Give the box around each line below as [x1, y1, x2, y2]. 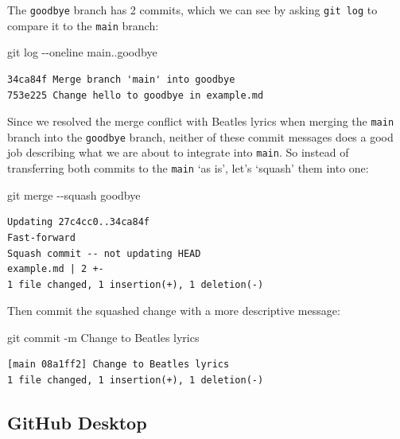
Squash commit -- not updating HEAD [7, 247, 201, 259]
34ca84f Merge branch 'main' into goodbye [7, 73, 235, 85]
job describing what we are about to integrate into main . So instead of [7, 144, 349, 161]
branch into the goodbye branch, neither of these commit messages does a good [7, 128, 394, 145]
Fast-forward [7, 231, 76, 243]
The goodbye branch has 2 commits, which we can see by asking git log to [7, 2, 378, 17]
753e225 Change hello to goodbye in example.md [7, 89, 264, 101]
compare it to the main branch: [7, 17, 159, 33]
